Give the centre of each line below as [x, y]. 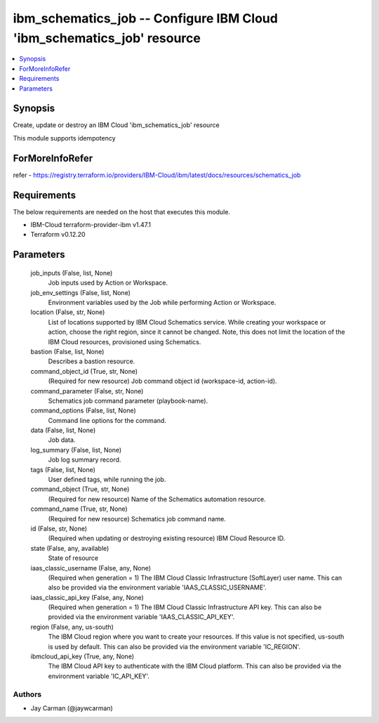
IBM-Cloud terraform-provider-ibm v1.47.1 [91, 225]
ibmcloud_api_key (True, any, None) [82, 656]
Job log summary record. [85, 460]
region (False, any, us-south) [72, 627]
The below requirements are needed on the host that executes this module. [122, 211]
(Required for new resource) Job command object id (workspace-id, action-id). [162, 381]
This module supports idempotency [64, 138]
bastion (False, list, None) [67, 351]
